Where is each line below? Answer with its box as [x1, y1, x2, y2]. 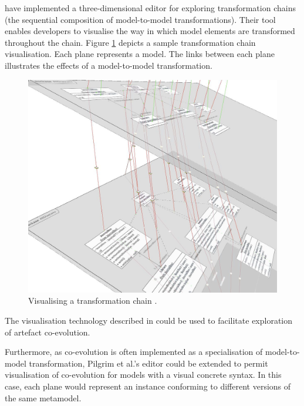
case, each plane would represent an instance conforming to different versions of [5, 380, 291, 392]
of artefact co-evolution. [5, 326, 90, 338]
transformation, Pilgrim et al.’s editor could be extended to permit [29, 357, 268, 369]
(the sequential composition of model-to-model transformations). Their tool [5, 13, 276, 25]
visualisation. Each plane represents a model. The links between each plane [5, 48, 275, 60]
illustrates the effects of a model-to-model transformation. [5, 59, 212, 71]
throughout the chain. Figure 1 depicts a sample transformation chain [5, 36, 256, 48]
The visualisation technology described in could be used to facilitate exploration [5, 314, 293, 327]
